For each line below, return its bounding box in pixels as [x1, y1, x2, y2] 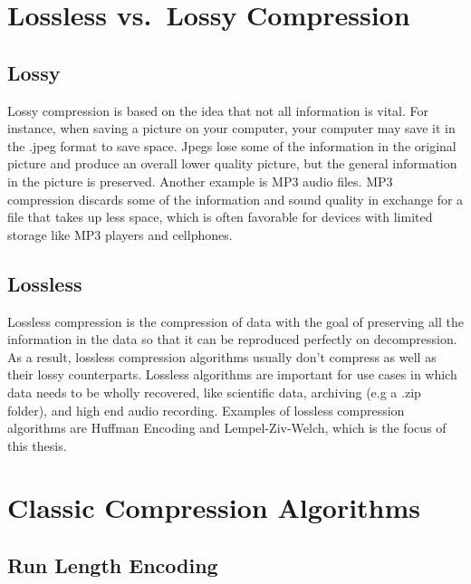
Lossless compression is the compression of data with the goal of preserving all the [7, 311, 464, 330]
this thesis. [7, 436, 67, 455]
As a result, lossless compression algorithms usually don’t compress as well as [7, 347, 437, 366]
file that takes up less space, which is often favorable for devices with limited [7, 207, 433, 226]
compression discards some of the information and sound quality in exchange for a [7, 189, 464, 208]
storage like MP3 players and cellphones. [7, 225, 233, 244]
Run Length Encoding [7, 551, 218, 579]
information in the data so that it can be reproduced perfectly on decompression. [7, 330, 457, 349]
